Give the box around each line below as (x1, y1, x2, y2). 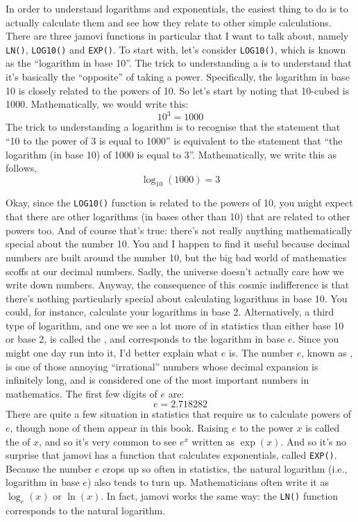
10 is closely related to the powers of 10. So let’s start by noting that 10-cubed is (6, 83, 350, 97)
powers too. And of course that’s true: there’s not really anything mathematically (6, 222, 352, 237)
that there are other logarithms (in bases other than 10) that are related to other (6, 209, 350, 224)
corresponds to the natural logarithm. (6, 503, 166, 517)
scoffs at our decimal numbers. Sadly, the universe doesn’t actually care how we (6, 263, 344, 278)
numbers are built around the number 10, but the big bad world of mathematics (6, 250, 347, 264)
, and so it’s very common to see (39, 434, 177, 448)
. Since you (292, 332, 339, 346)
